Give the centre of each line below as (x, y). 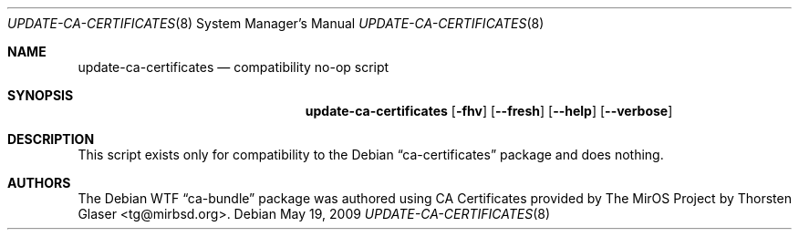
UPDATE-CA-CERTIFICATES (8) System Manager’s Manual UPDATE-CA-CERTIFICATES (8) (276, 23)
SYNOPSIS (41, 95)
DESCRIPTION (51, 139)
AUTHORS (39, 183)
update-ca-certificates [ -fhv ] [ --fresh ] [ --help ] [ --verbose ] (489, 111)
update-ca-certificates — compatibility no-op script (233, 67)
